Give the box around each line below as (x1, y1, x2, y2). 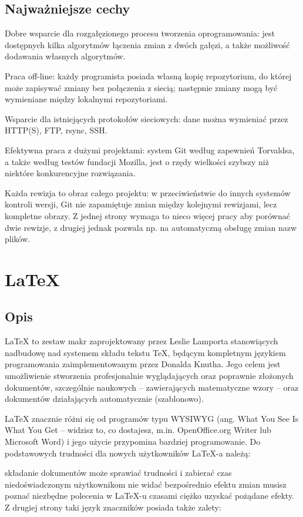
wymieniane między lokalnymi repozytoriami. (5, 93, 168, 105)
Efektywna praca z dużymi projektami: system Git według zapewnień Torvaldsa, (5, 143, 295, 156)
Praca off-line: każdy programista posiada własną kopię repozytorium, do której (5, 69, 292, 82)
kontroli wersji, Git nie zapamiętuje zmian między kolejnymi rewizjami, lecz (5, 198, 277, 210)
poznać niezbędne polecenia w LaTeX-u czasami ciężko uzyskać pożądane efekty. (5, 489, 295, 502)
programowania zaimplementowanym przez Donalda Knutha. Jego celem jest (5, 358, 281, 370)
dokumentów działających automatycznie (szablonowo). (5, 392, 204, 405)
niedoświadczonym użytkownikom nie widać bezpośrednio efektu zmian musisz (5, 478, 287, 490)
